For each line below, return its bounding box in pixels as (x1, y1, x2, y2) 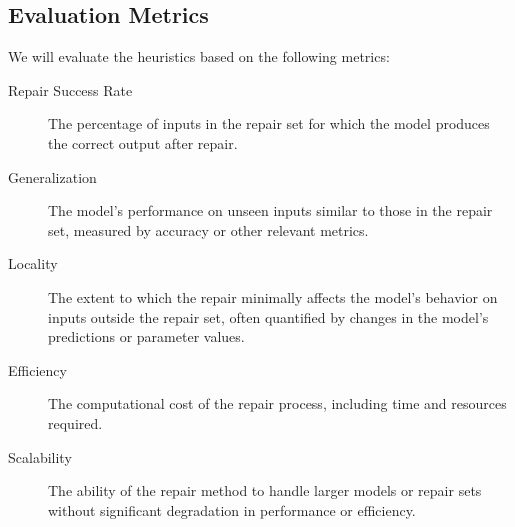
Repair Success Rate (8, 79, 133, 100)
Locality (8, 253, 58, 274)
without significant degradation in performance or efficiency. (48, 499, 416, 520)
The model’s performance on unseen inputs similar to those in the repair (48, 200, 493, 221)
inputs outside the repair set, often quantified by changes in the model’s (48, 306, 489, 327)
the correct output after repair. (48, 132, 238, 153)
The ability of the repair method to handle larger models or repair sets (48, 480, 482, 501)
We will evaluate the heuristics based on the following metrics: (8, 46, 390, 67)
